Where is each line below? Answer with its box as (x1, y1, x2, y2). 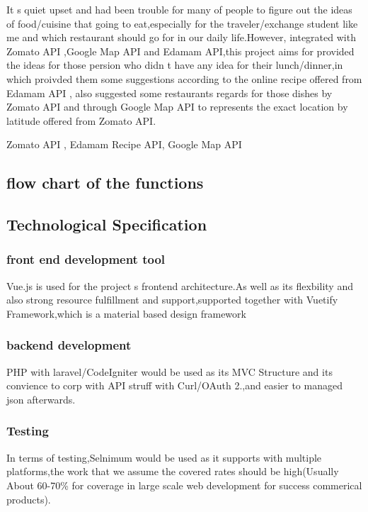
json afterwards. (6, 391, 76, 406)
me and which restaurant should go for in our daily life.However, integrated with (6, 30, 356, 45)
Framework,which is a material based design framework (6, 306, 246, 321)
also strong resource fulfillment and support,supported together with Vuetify (6, 292, 338, 307)
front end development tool (6, 250, 166, 268)
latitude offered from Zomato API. (6, 113, 156, 128)
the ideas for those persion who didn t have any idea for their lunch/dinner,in (6, 57, 343, 72)
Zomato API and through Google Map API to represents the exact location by (6, 99, 348, 114)
